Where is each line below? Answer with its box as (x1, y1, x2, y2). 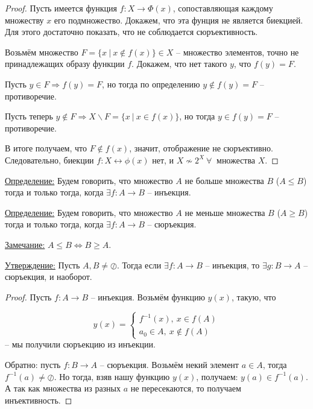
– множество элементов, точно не (176, 45, 299, 58)
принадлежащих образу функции (5, 57, 125, 70)
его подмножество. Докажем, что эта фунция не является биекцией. (54, 13, 303, 26)
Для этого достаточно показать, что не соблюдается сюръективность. (5, 25, 258, 38)
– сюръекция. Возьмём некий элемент (100, 358, 239, 370)
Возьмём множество (5, 45, 78, 58)
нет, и (152, 153, 174, 166)
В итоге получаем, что (5, 142, 87, 154)
